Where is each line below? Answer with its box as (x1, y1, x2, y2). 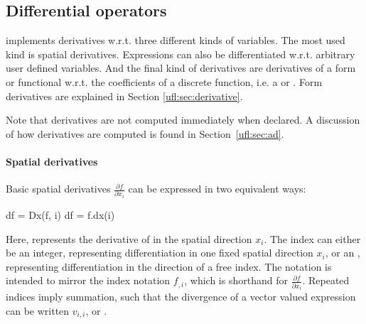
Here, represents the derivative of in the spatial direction (6, 231, 252, 246)
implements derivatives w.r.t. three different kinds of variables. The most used (6, 33, 345, 48)
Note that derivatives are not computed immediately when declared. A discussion (6, 112, 360, 127)
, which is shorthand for (184, 273, 288, 288)
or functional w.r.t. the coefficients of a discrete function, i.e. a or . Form (6, 74, 323, 89)
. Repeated (302, 273, 350, 288)
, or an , (325, 245, 360, 260)
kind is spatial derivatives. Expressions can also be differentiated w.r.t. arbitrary (6, 46, 355, 61)
